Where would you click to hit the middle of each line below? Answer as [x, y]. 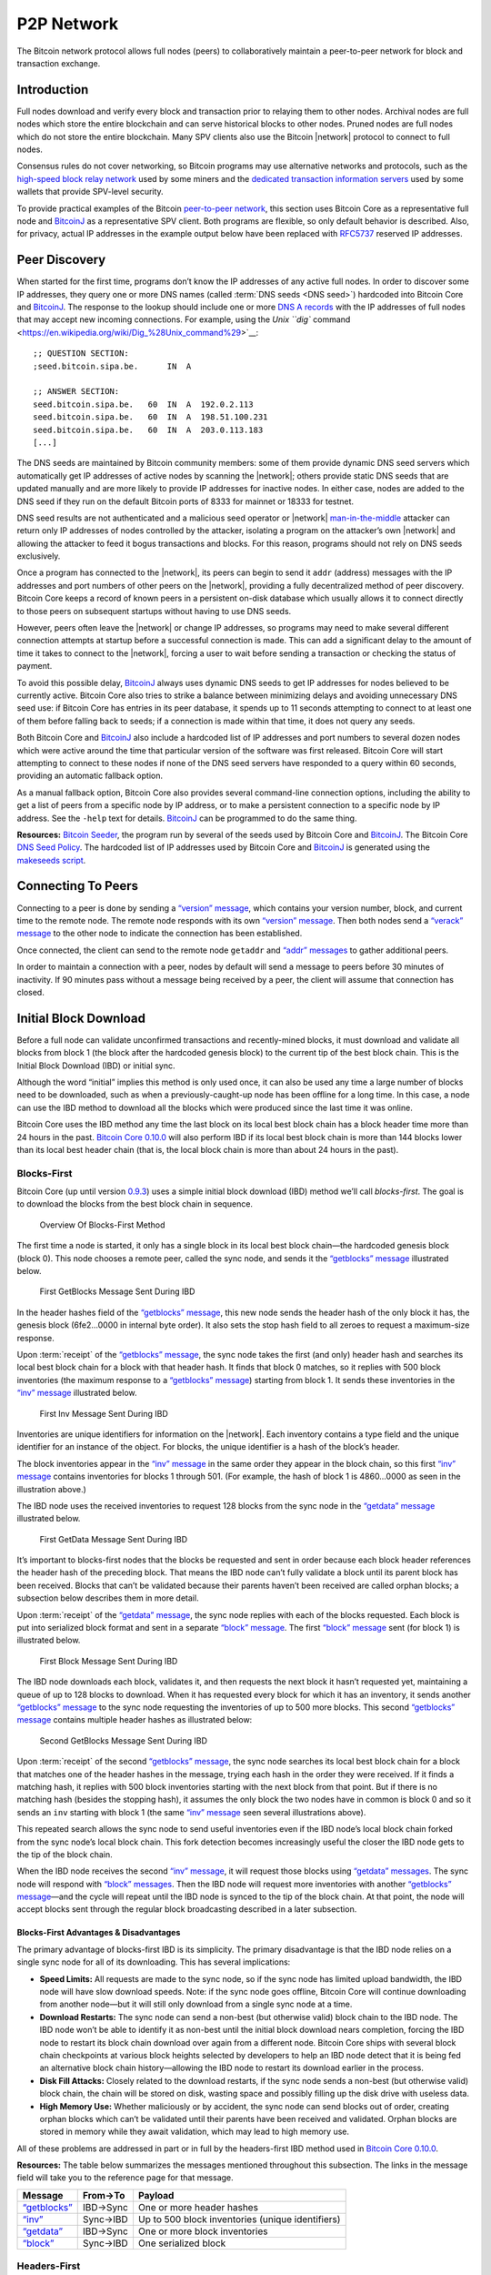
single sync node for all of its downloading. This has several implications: [154, 1962]
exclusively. [39, 556]
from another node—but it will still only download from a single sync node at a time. [196, 2004]
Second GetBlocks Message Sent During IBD [124, 1740]
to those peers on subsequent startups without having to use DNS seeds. [154, 611]
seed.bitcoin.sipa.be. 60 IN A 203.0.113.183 [148, 430]
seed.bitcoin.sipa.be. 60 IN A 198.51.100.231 [150, 417]
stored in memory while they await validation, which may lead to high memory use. [195, 2132]
